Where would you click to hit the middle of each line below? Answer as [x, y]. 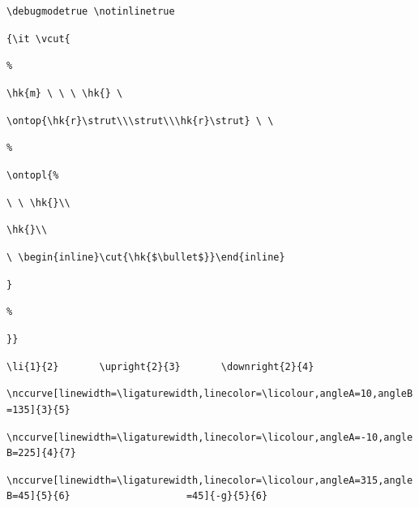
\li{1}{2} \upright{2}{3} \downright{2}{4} [160, 366]
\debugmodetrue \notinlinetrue [91, 11]
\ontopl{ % [33, 175]
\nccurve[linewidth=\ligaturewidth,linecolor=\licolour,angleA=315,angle [210, 480]
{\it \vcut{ [38, 39]
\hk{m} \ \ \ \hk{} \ [65, 93]
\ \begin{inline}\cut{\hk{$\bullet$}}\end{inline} [146, 257]
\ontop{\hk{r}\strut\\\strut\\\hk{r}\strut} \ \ [140, 121]
